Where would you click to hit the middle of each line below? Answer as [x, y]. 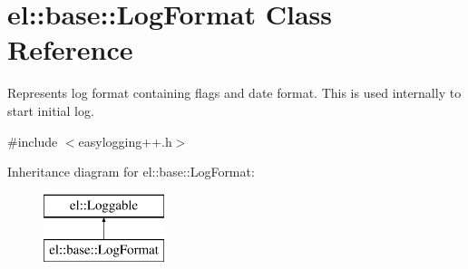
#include [33, 141]
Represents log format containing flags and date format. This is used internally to [234, 93]
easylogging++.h [125, 141]
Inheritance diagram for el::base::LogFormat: [131, 172]
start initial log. [51, 110]
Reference [70, 49]
